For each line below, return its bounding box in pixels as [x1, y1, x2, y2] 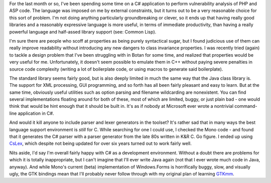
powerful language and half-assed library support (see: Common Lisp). [9, 29, 157, 35]
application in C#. [18, 110, 55, 116]
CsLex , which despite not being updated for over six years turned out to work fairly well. [9, 140, 192, 146]
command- [234, 103, 257, 109]
